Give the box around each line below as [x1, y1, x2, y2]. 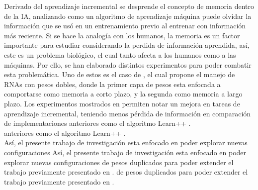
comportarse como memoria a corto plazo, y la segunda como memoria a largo [4, 89, 243, 99]
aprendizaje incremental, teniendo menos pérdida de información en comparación [4, 108, 251, 118]
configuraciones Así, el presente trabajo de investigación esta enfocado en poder [4, 147, 247, 157]
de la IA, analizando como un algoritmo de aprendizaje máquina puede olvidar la [4, 10, 252, 21]
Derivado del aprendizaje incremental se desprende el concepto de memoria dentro [4, 1, 254, 11]
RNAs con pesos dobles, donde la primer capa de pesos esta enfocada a [4, 79, 221, 89]
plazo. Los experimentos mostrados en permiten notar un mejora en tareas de [4, 98, 240, 108]
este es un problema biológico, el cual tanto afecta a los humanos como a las [4, 49, 236, 60]
